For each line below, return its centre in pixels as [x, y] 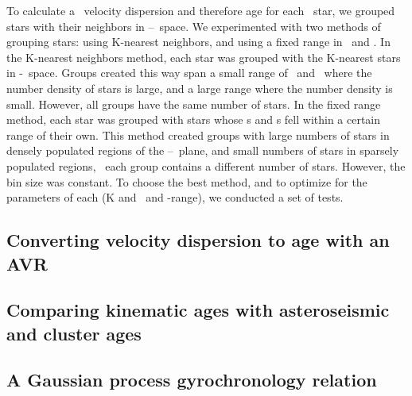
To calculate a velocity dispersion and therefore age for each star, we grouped [201, 10]
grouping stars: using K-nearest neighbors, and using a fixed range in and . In [198, 42]
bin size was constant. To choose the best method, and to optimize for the [187, 181]
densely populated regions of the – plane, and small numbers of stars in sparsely [203, 150]
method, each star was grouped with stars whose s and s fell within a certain [194, 119]
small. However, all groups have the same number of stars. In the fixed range [194, 104]
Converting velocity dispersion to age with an [198, 240]
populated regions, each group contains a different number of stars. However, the [206, 165]
